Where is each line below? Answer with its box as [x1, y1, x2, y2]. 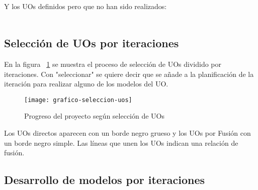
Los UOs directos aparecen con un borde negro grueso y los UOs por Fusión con [4, 128, 251, 138]
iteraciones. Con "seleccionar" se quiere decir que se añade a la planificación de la [4, 68, 254, 79]
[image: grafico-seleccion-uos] [24, 96, 132, 104]
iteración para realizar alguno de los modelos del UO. [4, 78, 168, 89]
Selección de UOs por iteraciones [4, 35, 179, 51]
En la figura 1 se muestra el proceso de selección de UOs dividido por [4, 58, 221, 69]
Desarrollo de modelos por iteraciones [4, 172, 205, 187]
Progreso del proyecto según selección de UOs [24, 111, 165, 121]
